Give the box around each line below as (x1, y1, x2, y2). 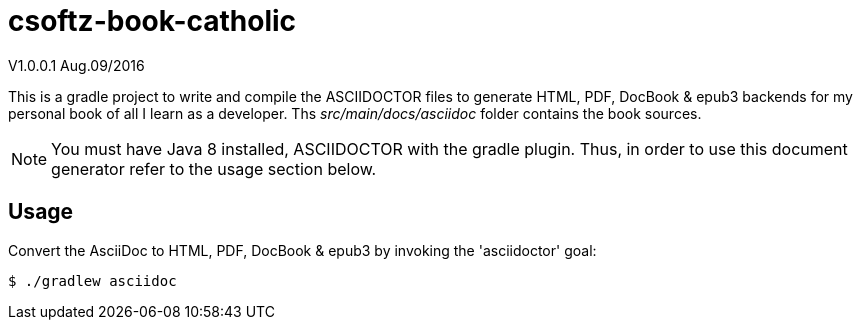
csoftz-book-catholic (8, 4, 297, 38)
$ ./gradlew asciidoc (8, 272, 177, 289)
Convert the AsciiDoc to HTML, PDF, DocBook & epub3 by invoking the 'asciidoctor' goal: (8, 241, 597, 259)
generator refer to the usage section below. (51, 158, 377, 179)
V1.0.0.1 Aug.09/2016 (8, 56, 145, 74)
